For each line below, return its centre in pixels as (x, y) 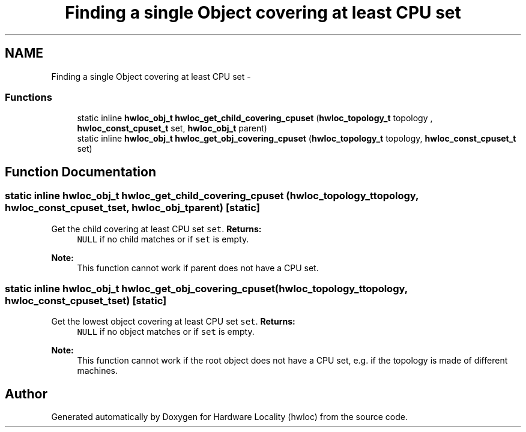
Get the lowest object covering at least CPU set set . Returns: (173, 322)
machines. (98, 371)
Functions (29, 97)
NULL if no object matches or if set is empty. (166, 332)
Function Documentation (80, 172)
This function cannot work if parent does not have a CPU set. (198, 268)
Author (26, 394)
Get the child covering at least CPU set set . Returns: (156, 229)
